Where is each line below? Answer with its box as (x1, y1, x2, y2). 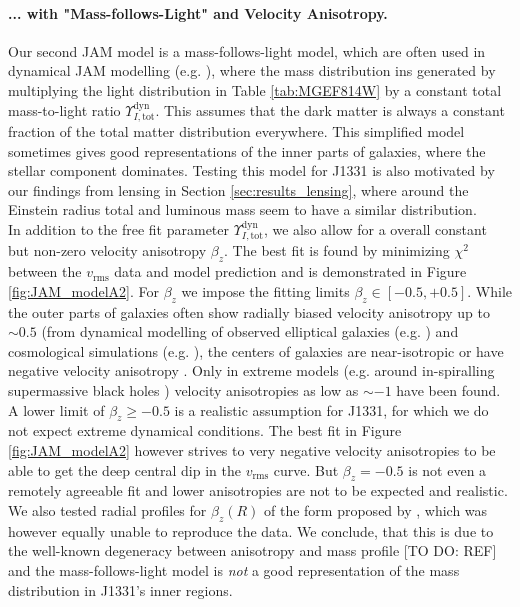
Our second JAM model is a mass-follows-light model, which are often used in (8, 40, 486, 61)
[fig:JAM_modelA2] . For (8, 280, 159, 301)
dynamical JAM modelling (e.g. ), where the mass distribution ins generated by (8, 60, 496, 81)
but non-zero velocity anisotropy (8, 240, 207, 261)
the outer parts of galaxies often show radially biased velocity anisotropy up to (8, 301, 491, 322)
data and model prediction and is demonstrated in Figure (114, 261, 467, 282)
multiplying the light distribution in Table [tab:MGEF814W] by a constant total (8, 79, 502, 100)
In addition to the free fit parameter (8, 218, 230, 239)
